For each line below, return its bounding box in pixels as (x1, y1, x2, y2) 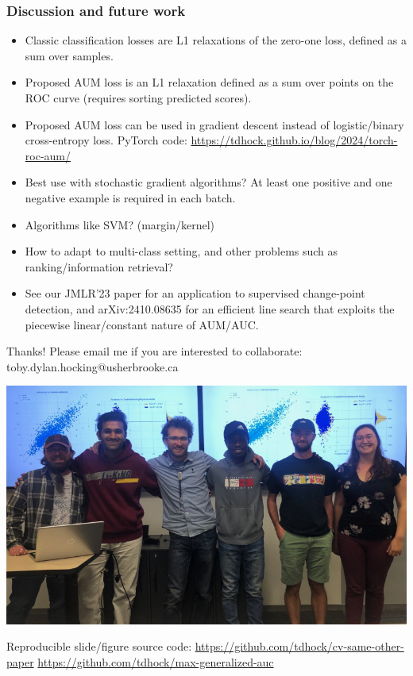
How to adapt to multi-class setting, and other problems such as (25, 243, 338, 259)
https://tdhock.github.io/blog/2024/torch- (191, 132, 398, 148)
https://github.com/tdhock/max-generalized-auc (37, 654, 274, 670)
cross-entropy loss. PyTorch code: (25, 132, 187, 148)
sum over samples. (25, 47, 114, 63)
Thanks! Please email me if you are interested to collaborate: (6, 343, 303, 359)
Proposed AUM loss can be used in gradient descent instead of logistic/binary (25, 116, 404, 133)
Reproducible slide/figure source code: (6, 638, 192, 655)
